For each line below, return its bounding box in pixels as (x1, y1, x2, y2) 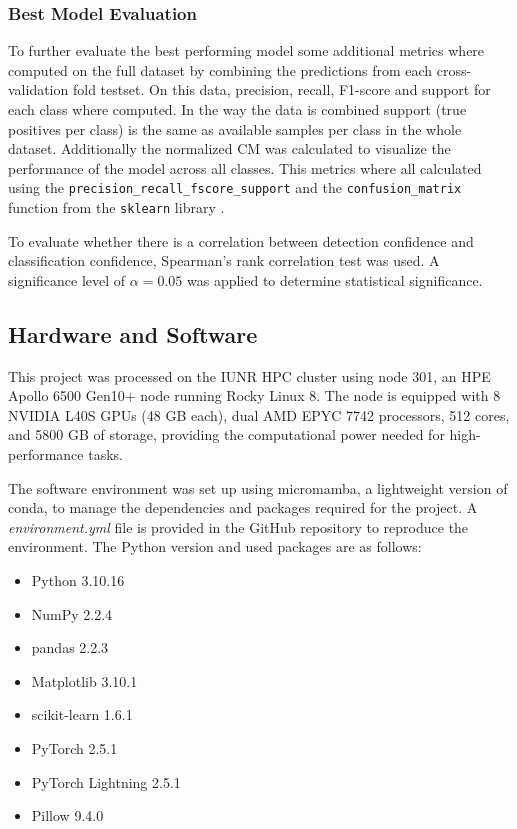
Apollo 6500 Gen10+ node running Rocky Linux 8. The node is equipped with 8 (8, 385, 501, 406)
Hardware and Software (8, 318, 258, 349)
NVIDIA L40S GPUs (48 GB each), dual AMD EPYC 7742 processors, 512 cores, (8, 404, 510, 425)
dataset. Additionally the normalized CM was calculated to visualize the (8, 138, 451, 159)
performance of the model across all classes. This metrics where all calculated (8, 157, 482, 178)
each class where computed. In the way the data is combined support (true (8, 99, 467, 119)
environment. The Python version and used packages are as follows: (8, 536, 422, 557)
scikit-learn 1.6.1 (31, 704, 133, 725)
